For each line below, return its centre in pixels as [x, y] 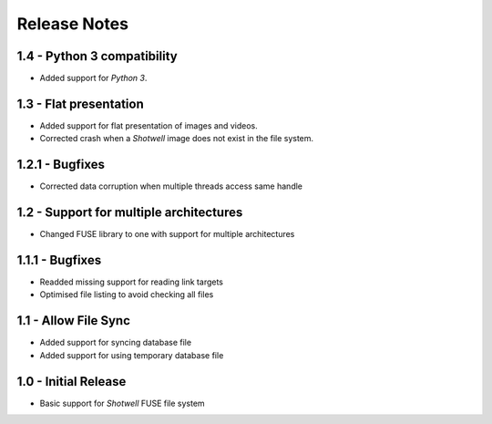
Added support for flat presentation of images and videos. [149, 125]
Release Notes [73, 24]
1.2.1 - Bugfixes [61, 165]
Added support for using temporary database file [132, 355]
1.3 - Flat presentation [81, 103]
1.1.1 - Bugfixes [59, 260]
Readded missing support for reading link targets [131, 282]
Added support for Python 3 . [93, 78]
